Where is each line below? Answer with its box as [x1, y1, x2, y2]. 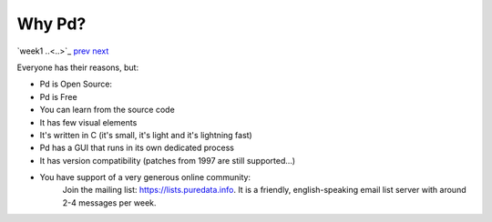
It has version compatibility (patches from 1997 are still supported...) [39, 155, 296, 166]
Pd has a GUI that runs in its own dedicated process [39, 142, 234, 154]
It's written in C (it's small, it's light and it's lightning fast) [39, 129, 252, 140]
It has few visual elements [39, 116, 138, 127]
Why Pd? [16, 14, 87, 34]
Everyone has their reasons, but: [16, 62, 139, 73]
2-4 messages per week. [62, 197, 157, 208]
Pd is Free [39, 91, 77, 102]
